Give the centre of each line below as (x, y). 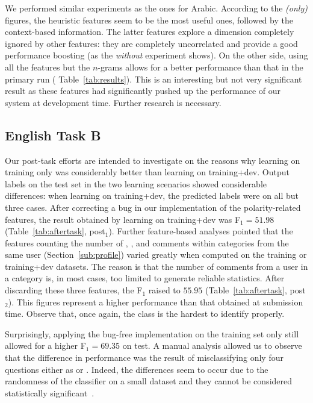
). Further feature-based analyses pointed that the (201, 231)
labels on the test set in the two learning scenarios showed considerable (136, 183)
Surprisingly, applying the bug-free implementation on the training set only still (152, 333)
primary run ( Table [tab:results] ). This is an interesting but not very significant (153, 79)
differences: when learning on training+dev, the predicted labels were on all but (152, 195)
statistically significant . (50, 392)
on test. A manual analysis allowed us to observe (212, 345)
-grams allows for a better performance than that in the (200, 67)
